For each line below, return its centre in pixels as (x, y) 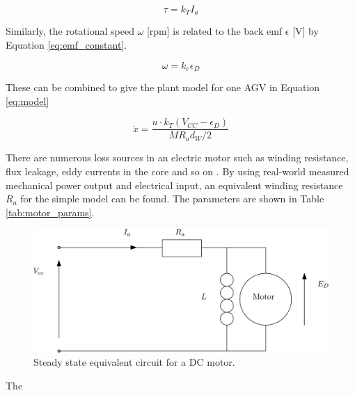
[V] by (306, 31)
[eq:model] (27, 100)
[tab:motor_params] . (50, 212)
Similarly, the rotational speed (70, 31)
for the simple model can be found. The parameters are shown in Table (172, 199)
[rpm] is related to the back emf (214, 31)
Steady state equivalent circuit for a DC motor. (134, 362)
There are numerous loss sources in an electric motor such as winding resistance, (177, 158)
